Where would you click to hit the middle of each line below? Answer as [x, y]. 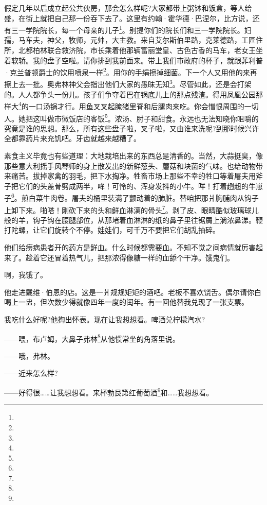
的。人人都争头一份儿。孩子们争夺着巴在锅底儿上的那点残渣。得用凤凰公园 [130, 94]
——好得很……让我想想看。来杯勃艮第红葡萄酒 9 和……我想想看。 [109, 391]
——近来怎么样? [31, 373]
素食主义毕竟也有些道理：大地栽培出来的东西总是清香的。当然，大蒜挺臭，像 [133, 155]
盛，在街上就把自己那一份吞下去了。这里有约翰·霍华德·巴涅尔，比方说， [128, 18]
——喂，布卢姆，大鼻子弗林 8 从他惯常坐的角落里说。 [92, 338]
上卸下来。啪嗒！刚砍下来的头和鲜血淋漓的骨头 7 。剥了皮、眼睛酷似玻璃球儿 [131, 209]
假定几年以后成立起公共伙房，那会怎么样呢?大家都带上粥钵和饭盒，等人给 [128, 8]
